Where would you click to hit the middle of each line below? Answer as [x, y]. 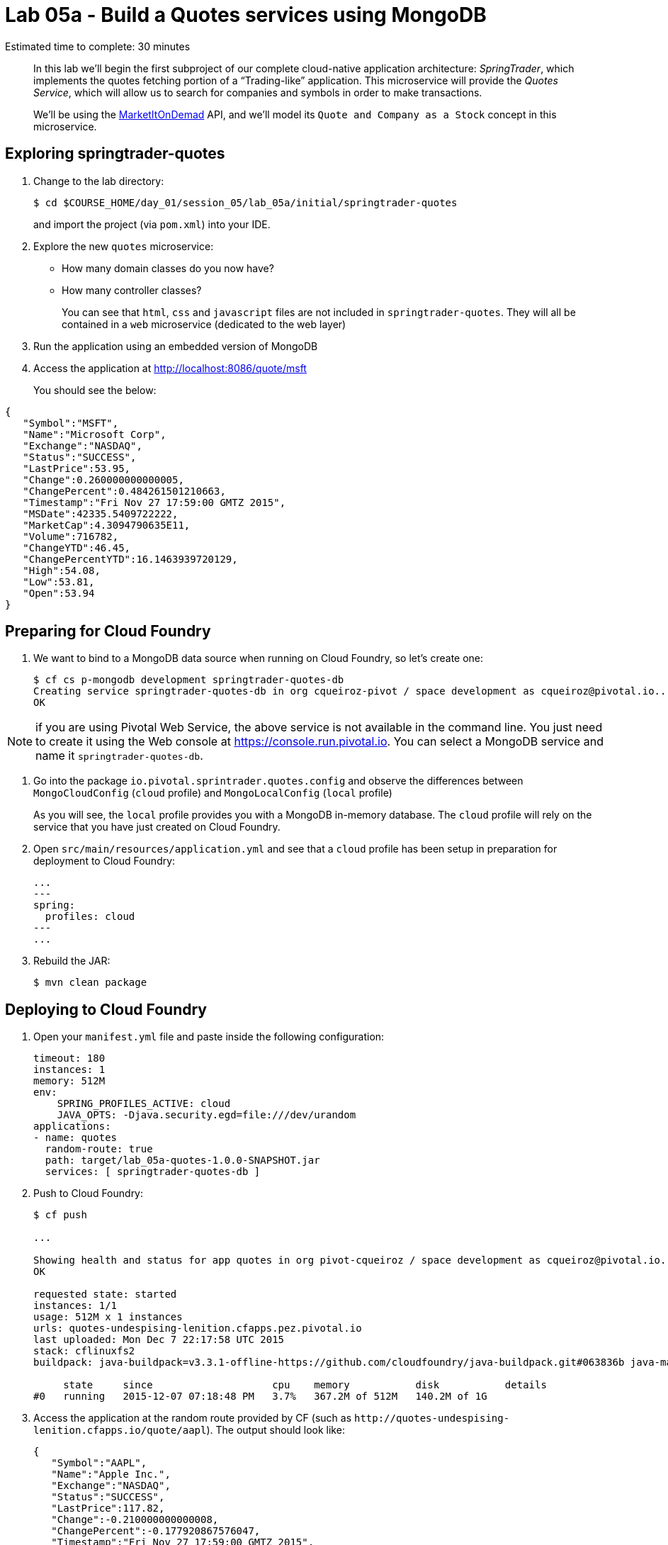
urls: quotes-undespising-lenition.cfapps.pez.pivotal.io [198, 1328]
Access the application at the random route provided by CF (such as [193, 1418]
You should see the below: [95, 390]
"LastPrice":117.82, [108, 1509]
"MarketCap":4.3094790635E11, [107, 525]
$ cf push [60, 1215]
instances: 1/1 [75, 1306]
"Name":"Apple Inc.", [111, 1474]
